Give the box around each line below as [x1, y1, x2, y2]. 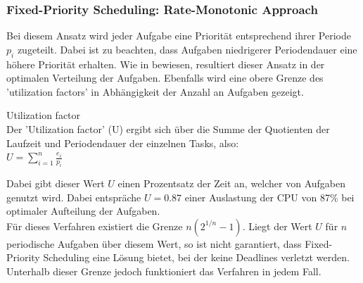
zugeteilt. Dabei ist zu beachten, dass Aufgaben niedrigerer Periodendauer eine [17, 42, 357, 56]
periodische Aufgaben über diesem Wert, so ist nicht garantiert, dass [6, 236, 302, 251]
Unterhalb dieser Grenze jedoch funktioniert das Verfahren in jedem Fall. [6, 263, 321, 278]
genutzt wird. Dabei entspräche [6, 189, 141, 204]
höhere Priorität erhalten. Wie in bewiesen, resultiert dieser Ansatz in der [6, 56, 325, 71]
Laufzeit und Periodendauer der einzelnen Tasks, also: [6, 135, 239, 150]
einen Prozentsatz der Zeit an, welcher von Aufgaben [117, 175, 346, 190]
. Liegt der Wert [242, 218, 312, 233]
